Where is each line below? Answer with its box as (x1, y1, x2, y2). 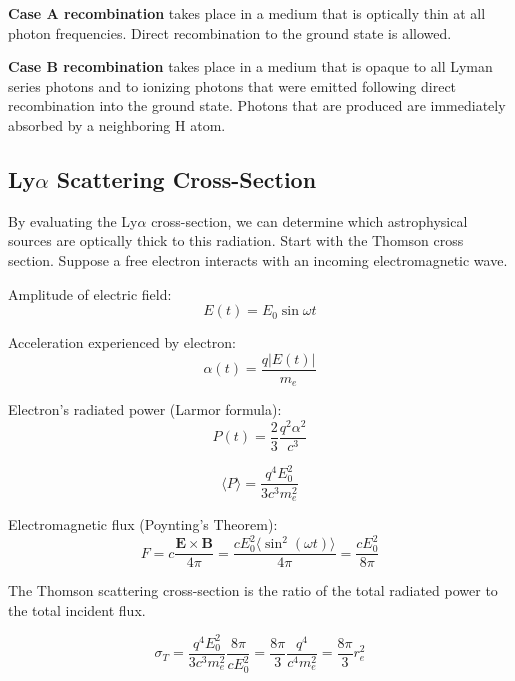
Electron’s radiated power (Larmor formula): (8, 399, 282, 420)
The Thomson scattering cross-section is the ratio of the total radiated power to (8, 580, 498, 601)
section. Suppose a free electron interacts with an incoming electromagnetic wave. (8, 249, 508, 270)
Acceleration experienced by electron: (8, 332, 236, 353)
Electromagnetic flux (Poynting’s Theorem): (8, 514, 278, 534)
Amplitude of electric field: (8, 283, 172, 304)
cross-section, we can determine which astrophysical (151, 210, 468, 231)
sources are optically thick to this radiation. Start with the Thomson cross (8, 230, 464, 251)
